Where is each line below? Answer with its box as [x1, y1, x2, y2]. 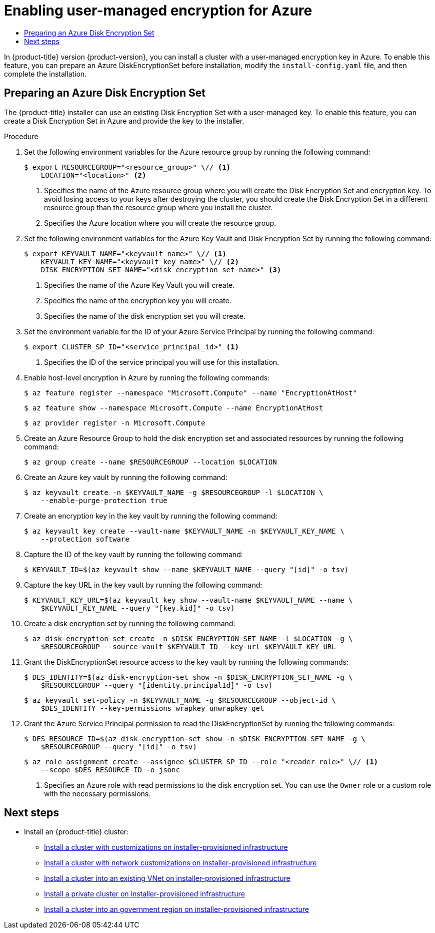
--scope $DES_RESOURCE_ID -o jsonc [40, 765, 180, 774]
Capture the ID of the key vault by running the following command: [24, 550, 243, 559]
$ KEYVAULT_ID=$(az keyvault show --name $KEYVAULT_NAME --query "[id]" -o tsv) [24, 565, 349, 574]
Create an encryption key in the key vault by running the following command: [24, 511, 277, 520]
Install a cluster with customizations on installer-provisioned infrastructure [44, 843, 288, 852]
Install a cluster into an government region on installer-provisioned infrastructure [44, 905, 309, 914]
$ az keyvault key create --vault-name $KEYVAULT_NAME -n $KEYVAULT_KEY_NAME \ [24, 527, 344, 535]
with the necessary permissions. [44, 789, 151, 798]
